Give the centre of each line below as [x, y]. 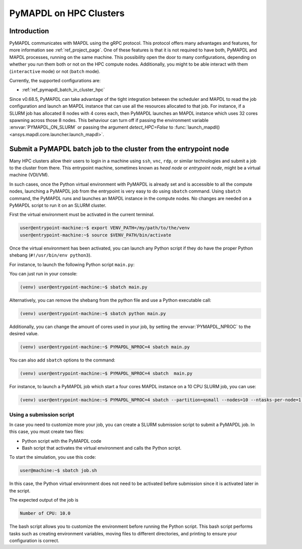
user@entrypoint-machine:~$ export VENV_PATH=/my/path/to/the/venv [105, 228]
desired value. [24, 334]
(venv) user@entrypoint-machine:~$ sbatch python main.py [93, 313]
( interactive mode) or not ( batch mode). [55, 71]
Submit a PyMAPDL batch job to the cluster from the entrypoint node [119, 149]
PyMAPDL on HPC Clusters [67, 13]
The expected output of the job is [44, 500]
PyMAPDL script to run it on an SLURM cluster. [58, 205]
